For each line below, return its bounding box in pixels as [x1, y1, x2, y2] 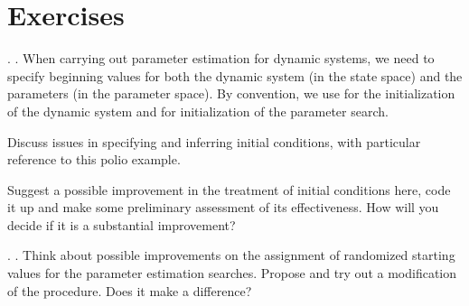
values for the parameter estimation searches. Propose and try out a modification [7, 264, 457, 283]
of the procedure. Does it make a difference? [7, 281, 252, 300]
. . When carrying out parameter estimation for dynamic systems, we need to [7, 49, 435, 68]
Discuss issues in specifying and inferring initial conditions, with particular [7, 132, 421, 151]
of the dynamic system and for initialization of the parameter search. [7, 101, 389, 120]
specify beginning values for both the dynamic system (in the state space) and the [7, 66, 463, 85]
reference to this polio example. [7, 150, 181, 169]
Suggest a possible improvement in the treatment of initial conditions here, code [7, 180, 451, 199]
